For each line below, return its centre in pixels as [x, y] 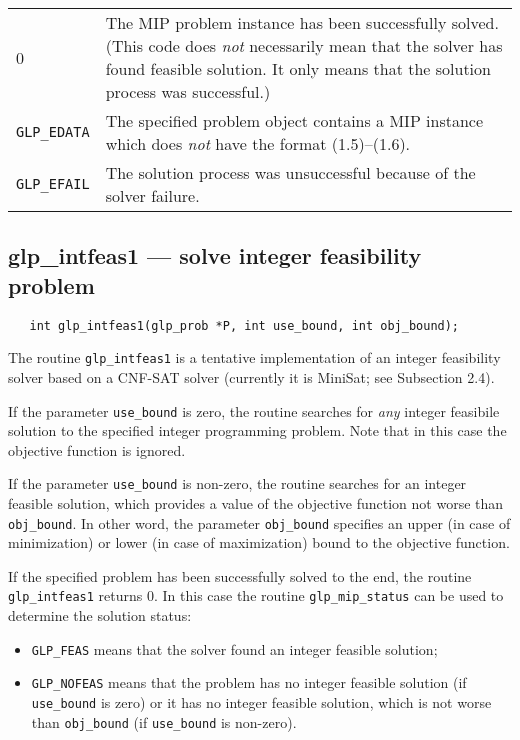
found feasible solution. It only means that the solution [298, 68]
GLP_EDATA [53, 132]
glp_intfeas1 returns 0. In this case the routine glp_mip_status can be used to [256, 595]
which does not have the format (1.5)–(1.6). [258, 143]
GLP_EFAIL [53, 184]
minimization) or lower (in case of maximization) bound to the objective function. [259, 542]
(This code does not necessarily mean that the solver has [304, 45]
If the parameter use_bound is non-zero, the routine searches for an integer [237, 483]
